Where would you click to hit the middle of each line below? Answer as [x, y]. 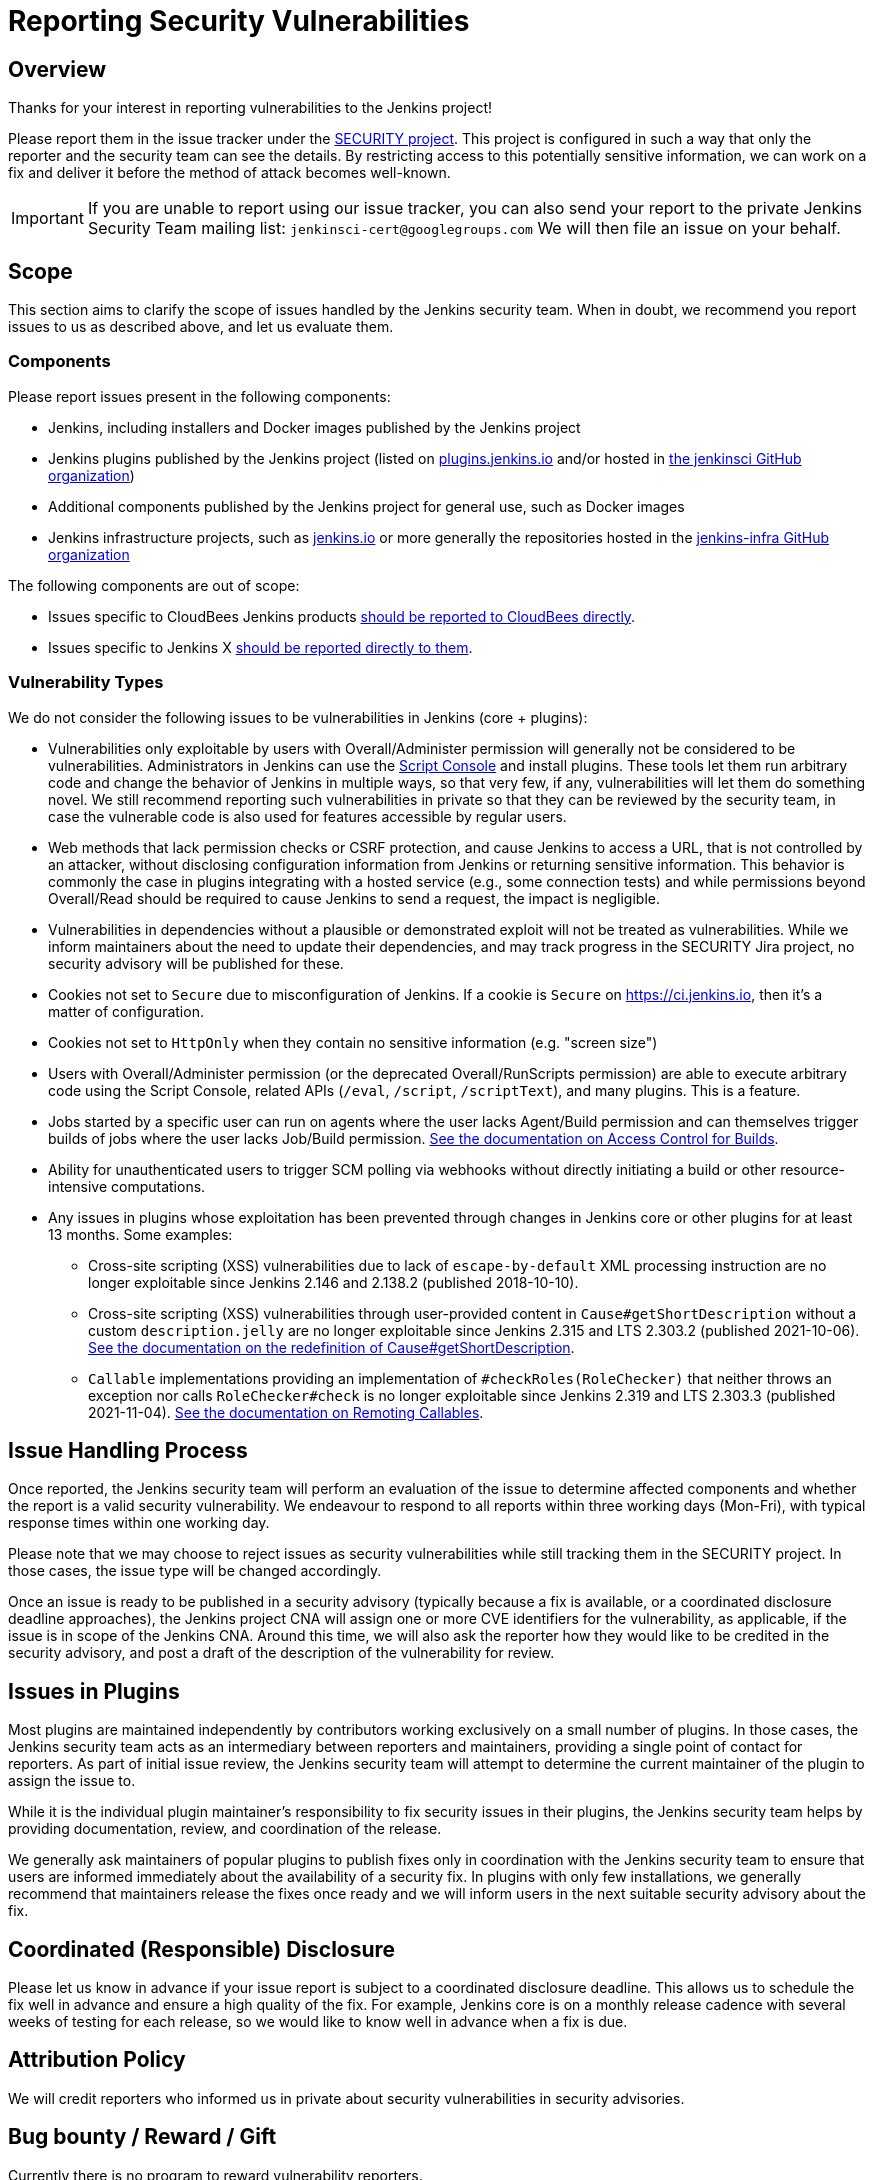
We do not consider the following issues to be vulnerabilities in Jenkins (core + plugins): [298, 717]
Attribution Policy [97, 2060]
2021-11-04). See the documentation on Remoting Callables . [286, 1412]
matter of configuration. [126, 1011]
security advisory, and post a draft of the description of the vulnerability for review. [281, 1653]
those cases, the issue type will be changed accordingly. [195, 1571]
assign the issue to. [72, 1781]
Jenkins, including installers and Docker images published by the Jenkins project [314, 427]
